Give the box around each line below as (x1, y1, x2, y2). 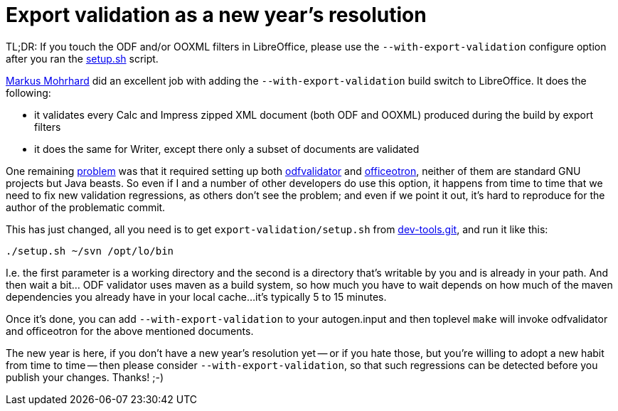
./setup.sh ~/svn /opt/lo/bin (6, 245, 174, 257)
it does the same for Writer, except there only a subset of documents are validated (34, 142, 420, 155)
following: (6, 86, 51, 99)
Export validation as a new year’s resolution (6, 3, 427, 27)
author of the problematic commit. (6, 201, 166, 213)
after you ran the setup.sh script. (6, 52, 159, 65)
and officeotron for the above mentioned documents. (6, 324, 254, 337)
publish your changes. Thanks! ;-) (6, 370, 164, 383)
